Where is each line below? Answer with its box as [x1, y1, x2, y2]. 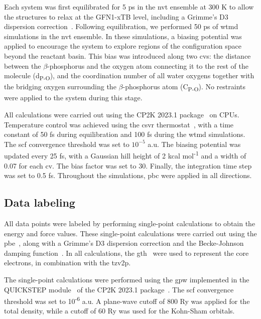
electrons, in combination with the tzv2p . [4, 257, 131, 268]
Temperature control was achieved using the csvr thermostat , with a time [4, 119, 234, 129]
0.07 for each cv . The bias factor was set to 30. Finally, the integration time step [4, 160, 252, 171]
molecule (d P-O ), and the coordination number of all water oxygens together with [4, 70, 254, 82]
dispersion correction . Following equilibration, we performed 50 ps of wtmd [4, 21, 238, 32]
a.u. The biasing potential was [148, 138, 241, 149]
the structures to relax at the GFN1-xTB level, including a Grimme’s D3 [4, 11, 228, 22]
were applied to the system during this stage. [4, 92, 143, 103]
